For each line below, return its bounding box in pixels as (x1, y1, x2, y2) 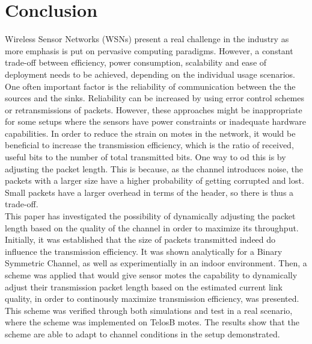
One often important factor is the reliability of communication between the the (5, 80, 296, 92)
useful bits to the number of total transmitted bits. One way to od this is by (5, 151, 286, 163)
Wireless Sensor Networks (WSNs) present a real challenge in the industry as (5, 33, 289, 45)
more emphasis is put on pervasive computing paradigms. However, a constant (5, 44, 293, 57)
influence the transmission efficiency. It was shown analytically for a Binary (5, 245, 283, 257)
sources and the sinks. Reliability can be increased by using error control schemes (5, 92, 305, 104)
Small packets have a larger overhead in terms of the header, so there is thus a (5, 186, 294, 198)
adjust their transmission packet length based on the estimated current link (5, 280, 283, 293)
